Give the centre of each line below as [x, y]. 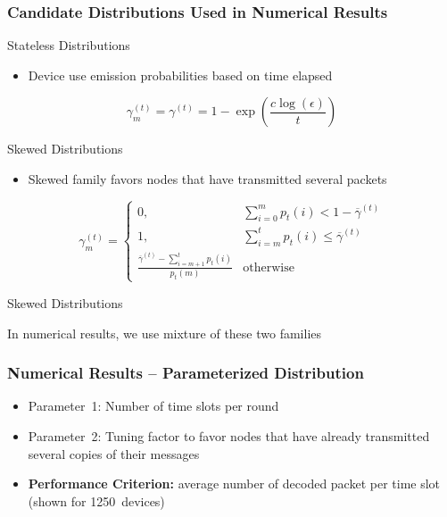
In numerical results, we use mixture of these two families [165, 333]
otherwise [269, 267]
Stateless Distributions [69, 45]
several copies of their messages [114, 453]
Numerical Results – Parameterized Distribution [186, 373]
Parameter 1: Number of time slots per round [153, 406]
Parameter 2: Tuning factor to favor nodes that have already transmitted [229, 435]
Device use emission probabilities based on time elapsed [180, 75]
